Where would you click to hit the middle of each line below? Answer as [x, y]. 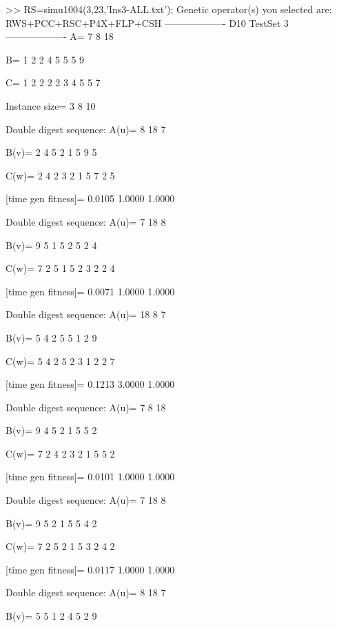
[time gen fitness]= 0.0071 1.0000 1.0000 [90, 291]
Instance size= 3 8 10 [51, 105]
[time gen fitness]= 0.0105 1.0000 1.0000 [90, 198]
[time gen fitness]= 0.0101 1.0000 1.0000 [90, 477]
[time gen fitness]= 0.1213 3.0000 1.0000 [90, 384]
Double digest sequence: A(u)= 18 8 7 [86, 314]
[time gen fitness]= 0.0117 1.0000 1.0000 [90, 569]
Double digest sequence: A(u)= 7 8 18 [86, 407]
